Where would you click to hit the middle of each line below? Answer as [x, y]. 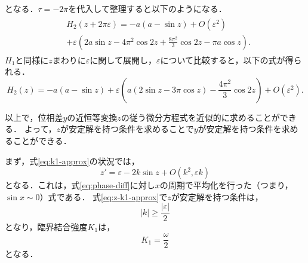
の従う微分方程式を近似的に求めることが [200, 117]
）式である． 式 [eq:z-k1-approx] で [104, 196]
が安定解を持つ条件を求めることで [127, 129]
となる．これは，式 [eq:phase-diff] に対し [80, 185]
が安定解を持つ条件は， [217, 196]
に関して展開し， [123, 59]
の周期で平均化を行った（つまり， [226, 185]
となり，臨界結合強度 [46, 226]
